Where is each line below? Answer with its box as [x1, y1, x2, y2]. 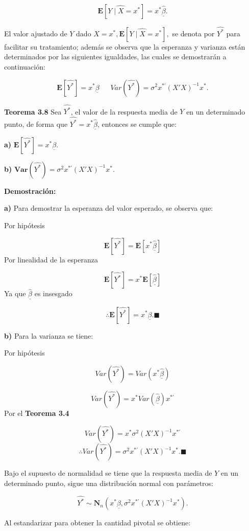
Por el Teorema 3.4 [4, 407, 69, 418]
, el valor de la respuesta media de [70, 106, 178, 117]
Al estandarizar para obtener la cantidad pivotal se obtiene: [4, 517, 191, 528]
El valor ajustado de [4, 28, 67, 38]
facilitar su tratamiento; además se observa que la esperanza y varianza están [4, 41, 245, 52]
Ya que [4, 288, 26, 299]
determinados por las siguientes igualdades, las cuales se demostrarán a [4, 51, 227, 62]
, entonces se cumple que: [97, 118, 177, 129]
